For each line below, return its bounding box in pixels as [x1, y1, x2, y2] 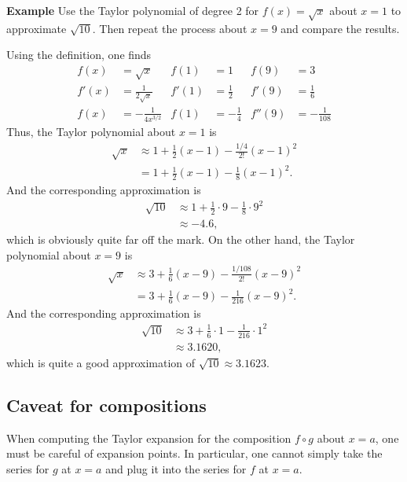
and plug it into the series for [105, 460, 247, 476]
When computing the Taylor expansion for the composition [6, 429, 291, 446]
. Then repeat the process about [92, 20, 247, 36]
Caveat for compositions [6, 392, 207, 417]
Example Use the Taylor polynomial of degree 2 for [6, 2, 259, 18]
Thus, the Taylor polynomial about [6, 123, 176, 140]
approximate [6, 20, 67, 36]
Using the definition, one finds [6, 46, 152, 63]
